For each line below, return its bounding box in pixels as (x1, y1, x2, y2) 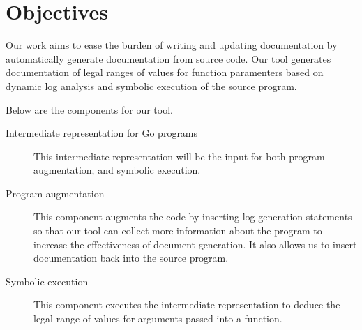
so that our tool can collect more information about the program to (33, 223, 322, 238)
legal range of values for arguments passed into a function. (33, 311, 282, 326)
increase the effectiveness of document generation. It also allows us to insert (33, 237, 357, 251)
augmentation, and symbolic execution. (33, 163, 201, 177)
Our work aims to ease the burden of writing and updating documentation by (6, 38, 338, 52)
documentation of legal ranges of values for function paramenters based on (6, 65, 324, 80)
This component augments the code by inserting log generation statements (33, 209, 352, 224)
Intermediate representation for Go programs (6, 126, 198, 140)
